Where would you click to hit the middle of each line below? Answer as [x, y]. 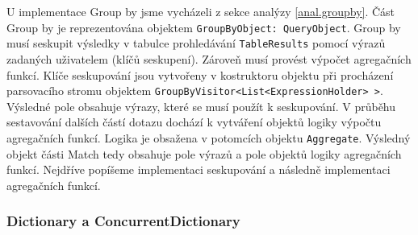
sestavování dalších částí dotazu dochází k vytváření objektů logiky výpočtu [194, 122]
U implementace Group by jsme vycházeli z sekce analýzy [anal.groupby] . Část [201, 11]
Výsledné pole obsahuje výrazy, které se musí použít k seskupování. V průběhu [201, 106]
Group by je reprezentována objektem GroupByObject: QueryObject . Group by [204, 27]
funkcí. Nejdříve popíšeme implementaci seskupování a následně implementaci [199, 169]
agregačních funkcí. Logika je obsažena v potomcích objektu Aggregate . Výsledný [209, 137]
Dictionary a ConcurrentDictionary [123, 221]
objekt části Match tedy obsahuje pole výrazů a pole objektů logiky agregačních [204, 153]
